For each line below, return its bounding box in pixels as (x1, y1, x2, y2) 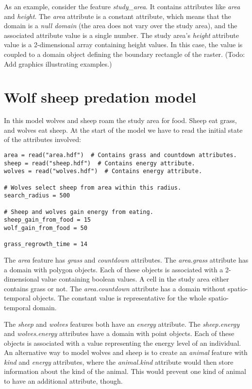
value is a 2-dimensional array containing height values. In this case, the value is (4, 39, 243, 50)
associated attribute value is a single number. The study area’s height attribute (4, 30, 239, 40)
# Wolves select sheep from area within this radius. (4, 184, 182, 191)
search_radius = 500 (4, 192, 70, 199)
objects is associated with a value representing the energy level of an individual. (4, 337, 241, 348)
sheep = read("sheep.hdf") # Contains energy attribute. (4, 159, 195, 167)
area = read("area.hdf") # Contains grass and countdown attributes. (4, 152, 237, 159)
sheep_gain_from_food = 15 (4, 216, 91, 224)
